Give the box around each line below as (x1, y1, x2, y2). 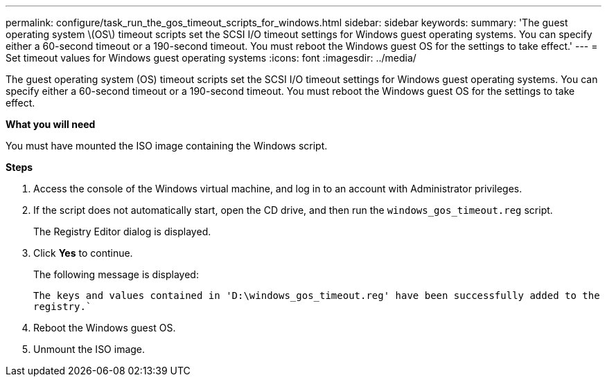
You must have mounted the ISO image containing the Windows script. (6, 140, 328, 152)
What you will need (6, 118, 96, 130)
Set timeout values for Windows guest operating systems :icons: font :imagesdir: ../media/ (6, 52, 416, 64)
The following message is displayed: (33, 269, 199, 280)
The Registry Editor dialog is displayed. (33, 226, 211, 237)
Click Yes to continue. (33, 247, 133, 259)
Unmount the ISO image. (33, 343, 146, 355)
